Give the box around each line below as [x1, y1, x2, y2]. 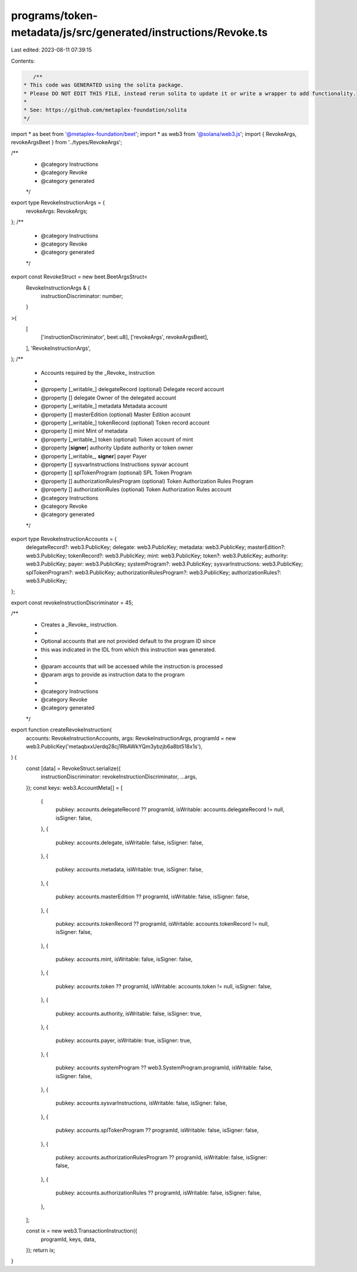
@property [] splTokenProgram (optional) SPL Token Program [40, 469, 192, 476]
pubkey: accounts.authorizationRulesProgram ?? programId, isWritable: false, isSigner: [55, 1153, 268, 1161]
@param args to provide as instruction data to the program [40, 671, 185, 678]
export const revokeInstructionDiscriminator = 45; [11, 599, 133, 606]
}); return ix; [26, 1246, 56, 1254]
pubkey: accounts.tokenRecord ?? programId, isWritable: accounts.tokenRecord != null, [55, 920, 270, 927]
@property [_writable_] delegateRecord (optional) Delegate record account [40, 386, 224, 393]
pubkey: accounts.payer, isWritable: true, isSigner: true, [55, 1037, 192, 1044]
